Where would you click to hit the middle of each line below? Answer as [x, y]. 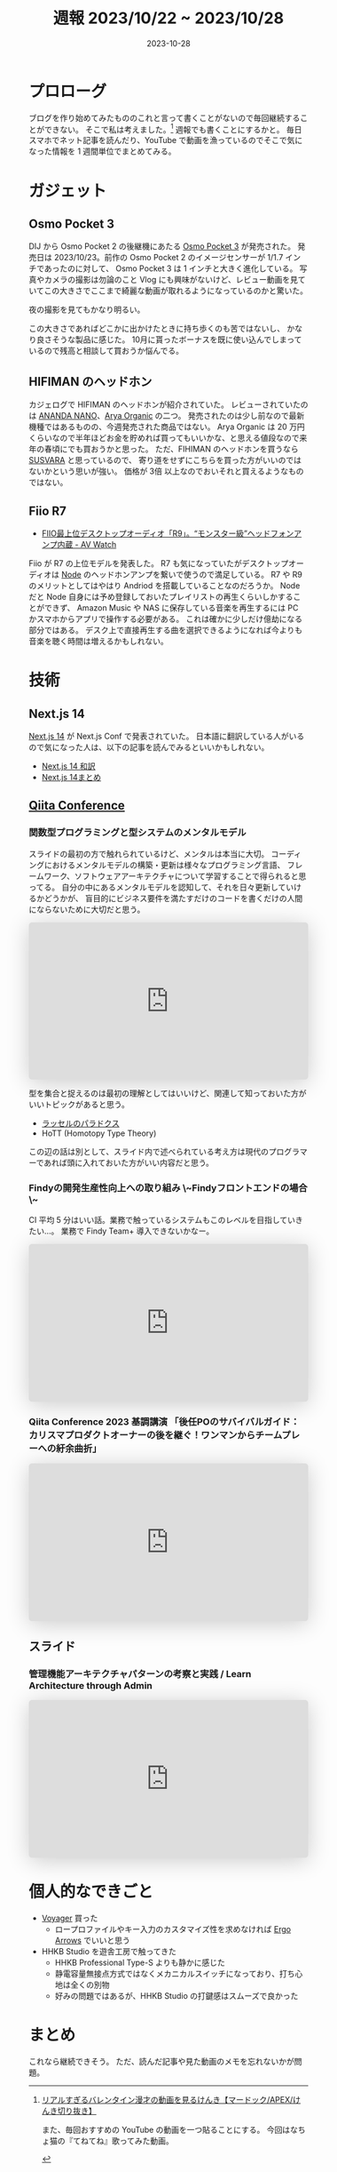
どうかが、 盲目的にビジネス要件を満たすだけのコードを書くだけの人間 [173, 898]
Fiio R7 [47, 511]
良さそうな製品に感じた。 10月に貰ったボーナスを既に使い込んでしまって [169, 339]
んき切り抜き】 [69, 2111]
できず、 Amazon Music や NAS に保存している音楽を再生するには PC [171, 607]
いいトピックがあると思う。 [79, 1105]
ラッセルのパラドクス [80, 1123]
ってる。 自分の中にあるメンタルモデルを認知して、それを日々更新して [157, 887]
